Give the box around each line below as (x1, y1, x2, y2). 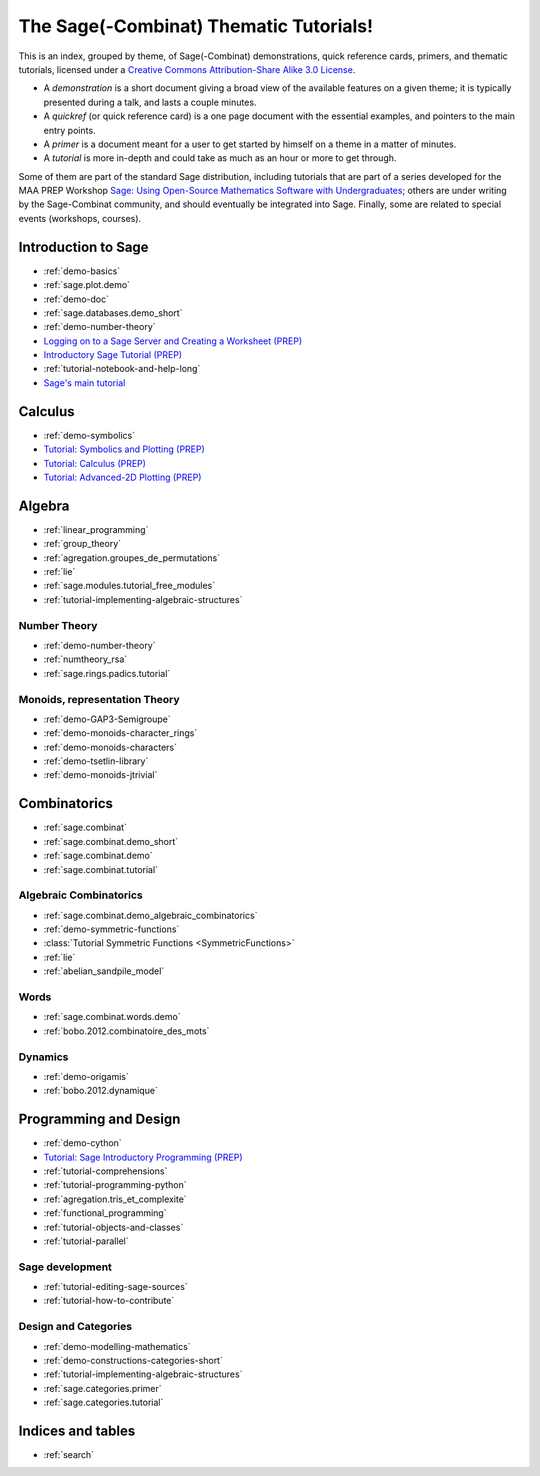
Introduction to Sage (18, 238, 149, 255)
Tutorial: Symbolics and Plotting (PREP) (43, 443, 205, 455)
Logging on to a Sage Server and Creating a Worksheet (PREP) (43, 335, 303, 347)
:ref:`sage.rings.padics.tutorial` (43, 667, 171, 679)
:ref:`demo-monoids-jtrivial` (43, 769, 158, 781)
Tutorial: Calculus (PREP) (43, 457, 147, 469)
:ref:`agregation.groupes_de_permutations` (43, 551, 220, 564)
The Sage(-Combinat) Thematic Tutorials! (18, 15, 374, 37)
